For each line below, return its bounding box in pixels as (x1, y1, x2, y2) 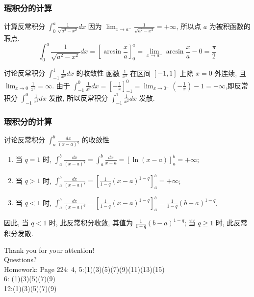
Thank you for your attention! (4, 244, 95, 255)
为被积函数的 (209, 21, 251, 31)
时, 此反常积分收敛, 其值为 (49, 217, 133, 228)
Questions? (4, 254, 37, 265)
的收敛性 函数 (76, 68, 120, 78)
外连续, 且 (214, 68, 246, 78)
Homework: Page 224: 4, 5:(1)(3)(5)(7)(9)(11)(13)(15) (4, 264, 165, 274)
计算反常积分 (4, 21, 45, 31)
